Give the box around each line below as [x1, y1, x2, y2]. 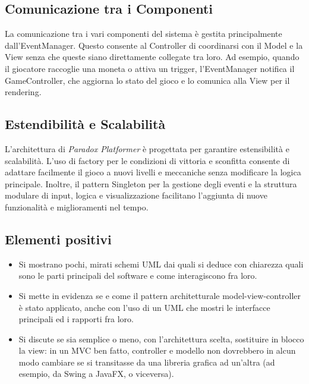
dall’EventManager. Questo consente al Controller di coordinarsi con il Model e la [5, 39, 303, 51]
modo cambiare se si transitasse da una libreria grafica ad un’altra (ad [18, 355, 275, 368]
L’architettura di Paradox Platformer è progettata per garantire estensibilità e [5, 142, 289, 155]
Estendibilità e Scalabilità [5, 115, 166, 133]
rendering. [5, 86, 42, 98]
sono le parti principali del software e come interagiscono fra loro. [18, 269, 257, 282]
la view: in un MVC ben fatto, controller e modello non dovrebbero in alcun [18, 344, 296, 357]
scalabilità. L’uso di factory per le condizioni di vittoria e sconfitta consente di [5, 154, 290, 166]
